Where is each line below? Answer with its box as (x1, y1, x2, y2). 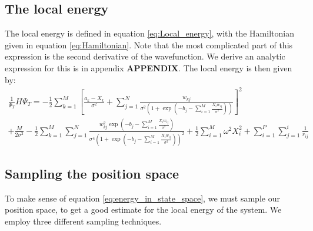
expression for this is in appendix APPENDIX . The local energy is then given (5, 61, 292, 74)
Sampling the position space (5, 164, 179, 182)
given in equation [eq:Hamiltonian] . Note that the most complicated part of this (5, 38, 293, 51)
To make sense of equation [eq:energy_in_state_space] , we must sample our (5, 192, 280, 204)
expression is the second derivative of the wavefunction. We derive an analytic (5, 50, 285, 62)
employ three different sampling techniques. (5, 214, 162, 227)
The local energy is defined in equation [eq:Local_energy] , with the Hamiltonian (5, 27, 294, 39)
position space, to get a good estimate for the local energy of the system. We (5, 203, 282, 216)
